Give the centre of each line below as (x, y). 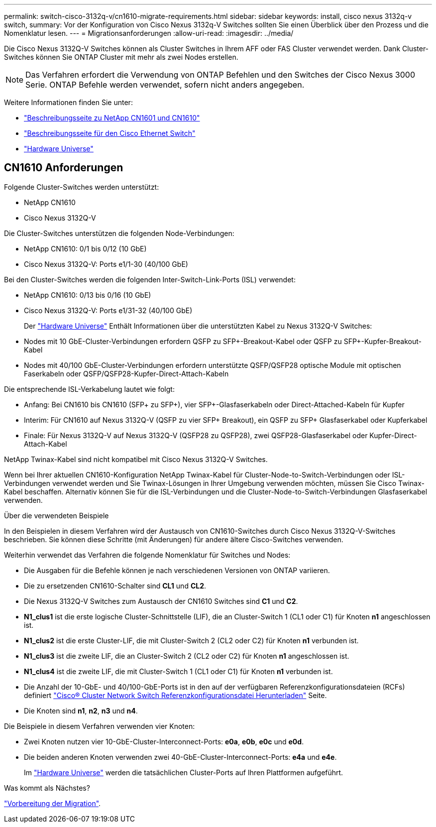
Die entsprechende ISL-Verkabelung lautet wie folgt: (89, 389)
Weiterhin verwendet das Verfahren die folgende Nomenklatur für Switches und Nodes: (147, 555)
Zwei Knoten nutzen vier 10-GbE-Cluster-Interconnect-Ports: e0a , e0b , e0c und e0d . (164, 741)
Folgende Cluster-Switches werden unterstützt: (82, 187)
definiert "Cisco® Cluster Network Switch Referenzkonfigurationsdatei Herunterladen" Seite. (175, 695)
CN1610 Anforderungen (64, 168)
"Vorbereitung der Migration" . (53, 803)
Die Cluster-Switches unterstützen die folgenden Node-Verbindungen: (119, 233)
